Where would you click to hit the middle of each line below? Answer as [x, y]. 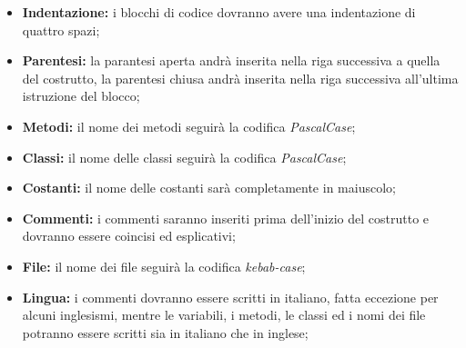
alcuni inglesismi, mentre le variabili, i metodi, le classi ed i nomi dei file [224, 315]
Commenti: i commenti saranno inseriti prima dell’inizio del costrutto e [226, 218]
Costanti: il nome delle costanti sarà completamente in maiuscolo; [209, 188]
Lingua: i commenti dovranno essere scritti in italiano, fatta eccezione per [230, 297]
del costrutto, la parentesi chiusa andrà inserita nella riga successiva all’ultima [240, 78]
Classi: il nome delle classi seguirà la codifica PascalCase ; [184, 157]
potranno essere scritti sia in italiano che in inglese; [165, 332]
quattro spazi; [61, 30]
